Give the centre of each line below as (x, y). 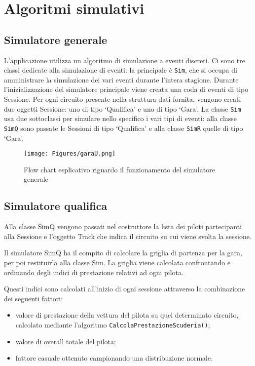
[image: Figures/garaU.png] (70, 154)
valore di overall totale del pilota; (66, 341)
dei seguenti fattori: (34, 298)
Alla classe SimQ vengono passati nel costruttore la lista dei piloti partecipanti (123, 226)
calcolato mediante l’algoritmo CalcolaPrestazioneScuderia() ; (113, 324)
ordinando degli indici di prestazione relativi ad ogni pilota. (94, 272)
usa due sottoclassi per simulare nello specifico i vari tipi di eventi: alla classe (121, 118)
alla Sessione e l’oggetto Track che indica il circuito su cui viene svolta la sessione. (128, 236)
